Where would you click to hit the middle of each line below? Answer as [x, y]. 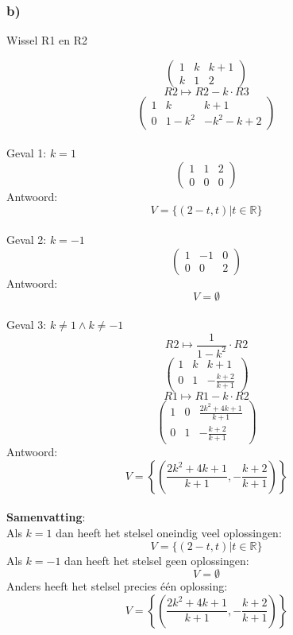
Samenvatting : [46, 517]
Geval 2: [27, 240]
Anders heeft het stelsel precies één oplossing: [117, 586]
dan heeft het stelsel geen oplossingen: [157, 560]
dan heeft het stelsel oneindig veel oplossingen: [169, 532]
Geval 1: [27, 153]
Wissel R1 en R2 [47, 40]
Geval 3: [27, 324]
